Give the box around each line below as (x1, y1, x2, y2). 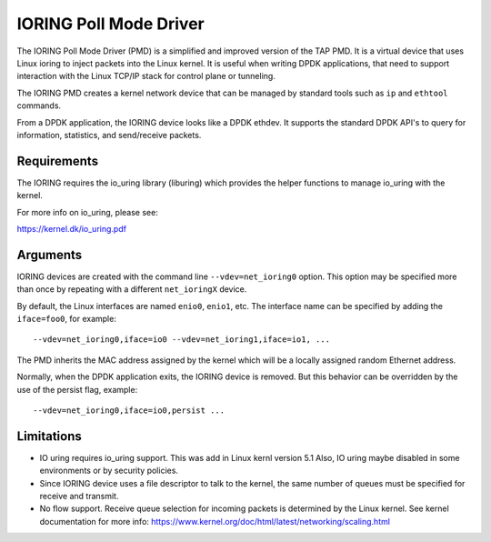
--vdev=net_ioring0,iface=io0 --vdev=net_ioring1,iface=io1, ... (33, 335, 331, 345)
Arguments (16, 246, 83, 263)
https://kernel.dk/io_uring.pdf (16, 223, 127, 234)
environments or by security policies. (39, 465, 179, 477)
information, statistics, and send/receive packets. (16, 129, 202, 140)
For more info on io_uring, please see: (16, 206, 158, 217)
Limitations (16, 428, 82, 444)
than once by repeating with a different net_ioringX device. (16, 284, 247, 295)
